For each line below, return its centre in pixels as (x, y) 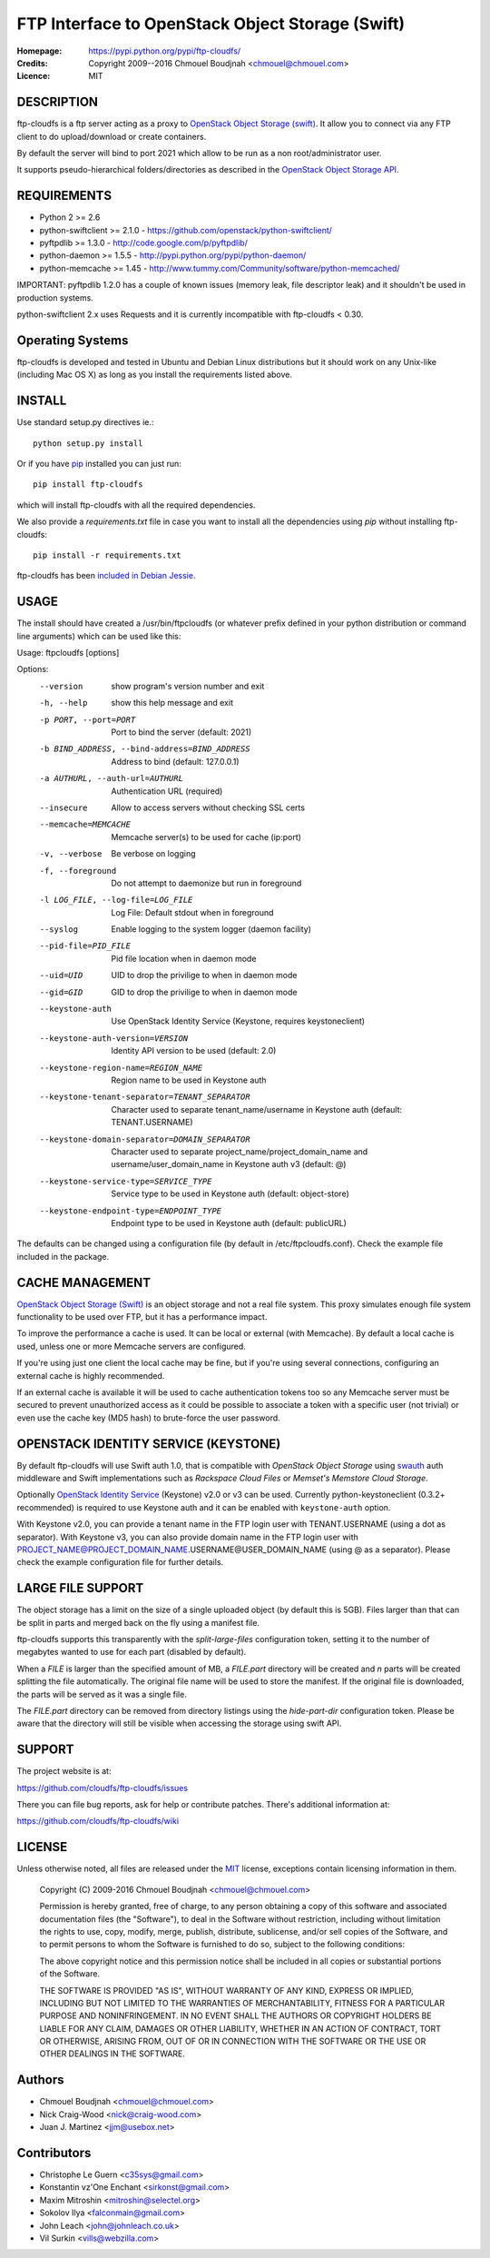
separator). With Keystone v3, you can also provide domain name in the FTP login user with (187, 1537)
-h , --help (64, 703)
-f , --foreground (78, 871)
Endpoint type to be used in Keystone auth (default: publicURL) (229, 1223)
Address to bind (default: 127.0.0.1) (175, 761)
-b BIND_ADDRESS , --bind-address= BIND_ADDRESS (145, 749)
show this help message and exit (172, 703)
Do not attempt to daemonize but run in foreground (206, 883)
